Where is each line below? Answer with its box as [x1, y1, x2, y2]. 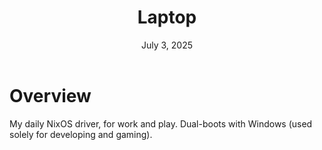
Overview [9, 84, 92, 107]
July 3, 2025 [140, 39, 194, 51]
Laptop [137, 6, 197, 29]
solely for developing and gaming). [9, 128, 153, 140]
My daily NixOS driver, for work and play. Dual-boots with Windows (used [9, 117, 313, 130]
